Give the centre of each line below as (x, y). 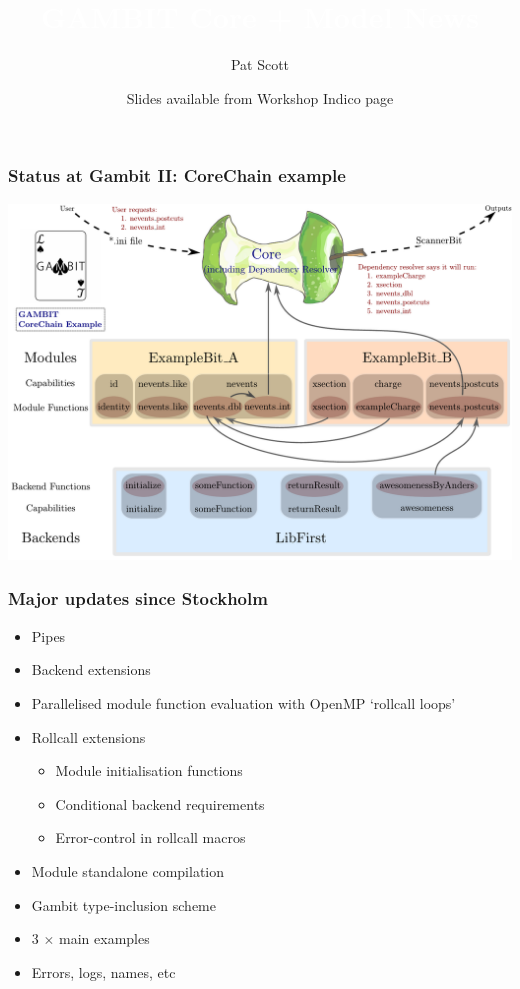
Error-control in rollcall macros (150, 837)
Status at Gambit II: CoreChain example (177, 175)
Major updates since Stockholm (138, 598)
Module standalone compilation (128, 870)
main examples (104, 938)
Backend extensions (91, 669)
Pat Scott (260, 64)
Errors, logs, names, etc (103, 971)
